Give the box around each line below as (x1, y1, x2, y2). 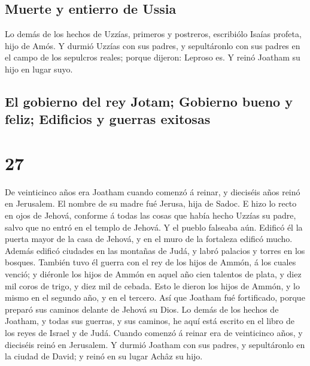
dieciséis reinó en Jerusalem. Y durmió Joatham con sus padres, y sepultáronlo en (5, 338, 305, 350)
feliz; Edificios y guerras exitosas (5, 110, 211, 128)
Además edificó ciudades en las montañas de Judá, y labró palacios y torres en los (5, 244, 305, 256)
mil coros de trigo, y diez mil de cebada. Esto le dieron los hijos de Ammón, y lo (5, 279, 300, 292)
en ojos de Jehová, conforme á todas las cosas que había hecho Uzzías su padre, (5, 209, 296, 222)
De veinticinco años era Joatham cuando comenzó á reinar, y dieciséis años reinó (5, 185, 300, 198)
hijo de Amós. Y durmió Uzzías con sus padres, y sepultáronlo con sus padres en (5, 39, 300, 52)
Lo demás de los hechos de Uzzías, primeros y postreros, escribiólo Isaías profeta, (5, 28, 302, 40)
